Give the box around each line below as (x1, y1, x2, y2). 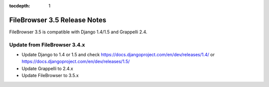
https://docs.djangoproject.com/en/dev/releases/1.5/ (21, 59, 130, 65)
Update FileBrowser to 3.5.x (21, 73, 79, 79)
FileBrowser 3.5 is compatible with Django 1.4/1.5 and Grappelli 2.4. (9, 29, 147, 35)
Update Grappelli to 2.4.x (21, 65, 73, 72)
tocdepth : (9, 3, 30, 8)
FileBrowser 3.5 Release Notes (9, 15, 107, 24)
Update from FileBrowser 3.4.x (9, 41, 85, 48)
